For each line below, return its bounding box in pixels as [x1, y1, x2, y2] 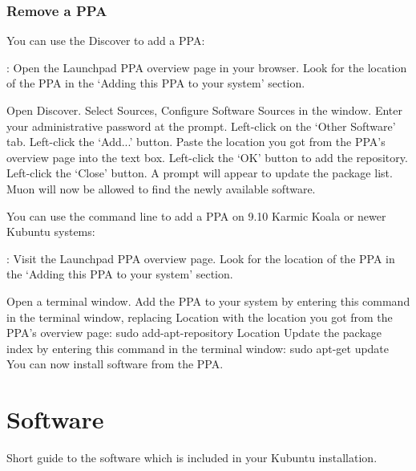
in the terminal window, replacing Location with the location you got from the [6, 308, 393, 325]
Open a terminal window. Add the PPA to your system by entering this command [6, 292, 410, 309]
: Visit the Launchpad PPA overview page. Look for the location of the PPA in [6, 250, 395, 266]
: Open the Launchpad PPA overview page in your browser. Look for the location [6, 59, 407, 75]
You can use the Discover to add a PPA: [6, 32, 205, 49]
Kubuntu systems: [6, 223, 95, 240]
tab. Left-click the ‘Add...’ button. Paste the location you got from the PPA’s [6, 133, 386, 150]
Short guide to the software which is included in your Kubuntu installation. [6, 449, 378, 466]
